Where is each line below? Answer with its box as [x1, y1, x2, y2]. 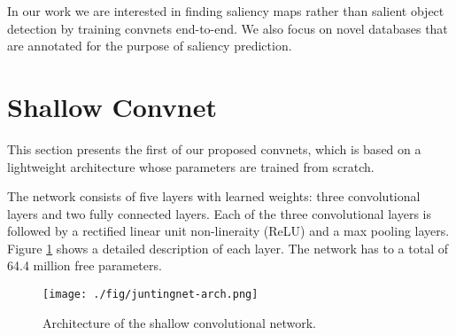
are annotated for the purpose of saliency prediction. [7, 36, 292, 55]
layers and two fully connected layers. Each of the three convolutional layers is [7, 204, 431, 222]
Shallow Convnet [7, 88, 218, 124]
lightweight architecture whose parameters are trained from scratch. [7, 157, 375, 175]
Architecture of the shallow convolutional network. [43, 313, 316, 331]
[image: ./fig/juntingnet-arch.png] [43, 288, 259, 301]
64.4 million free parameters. [7, 256, 162, 275]
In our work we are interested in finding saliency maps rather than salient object [7, 2, 444, 19]
